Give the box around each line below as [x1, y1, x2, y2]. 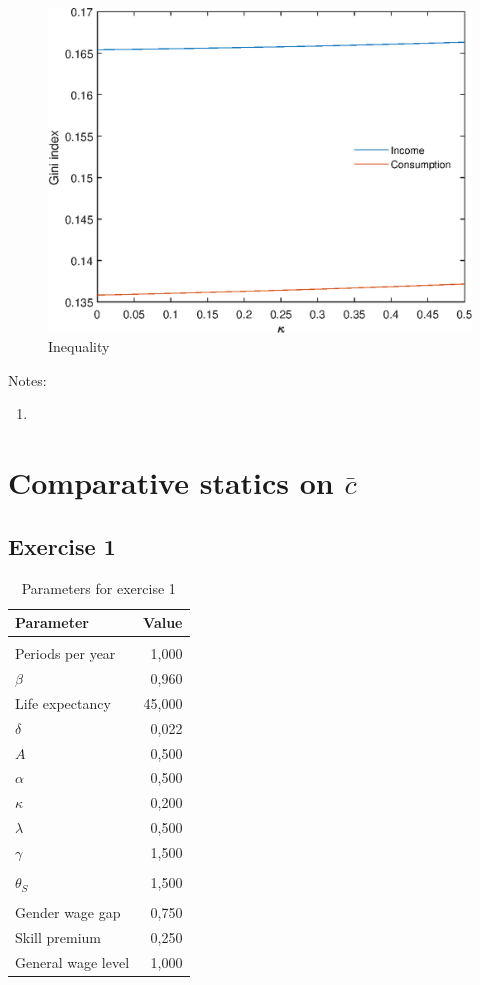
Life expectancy [15, 692, 111, 713]
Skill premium [15, 927, 102, 948]
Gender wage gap [15, 902, 121, 923]
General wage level [15, 951, 130, 972]
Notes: [8, 369, 47, 390]
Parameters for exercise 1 [21, 577, 176, 598]
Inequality [48, 336, 110, 357]
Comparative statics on [8, 462, 334, 503]
